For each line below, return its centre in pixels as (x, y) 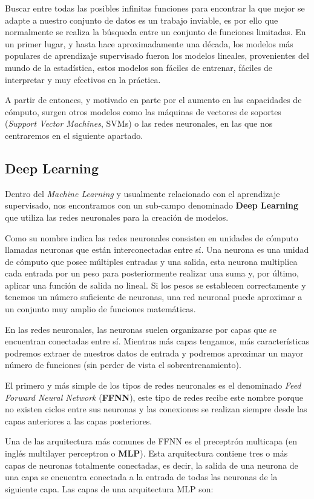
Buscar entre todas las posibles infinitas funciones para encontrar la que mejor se (155, 8)
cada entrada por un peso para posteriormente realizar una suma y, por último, (152, 273)
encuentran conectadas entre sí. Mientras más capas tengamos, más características (157, 341)
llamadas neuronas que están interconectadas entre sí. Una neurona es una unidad (157, 249)
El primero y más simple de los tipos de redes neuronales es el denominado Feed (153, 385)
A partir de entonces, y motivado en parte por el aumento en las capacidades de (153, 100)
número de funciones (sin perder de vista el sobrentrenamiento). (123, 365)
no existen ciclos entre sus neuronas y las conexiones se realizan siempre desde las (156, 409)
